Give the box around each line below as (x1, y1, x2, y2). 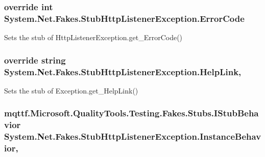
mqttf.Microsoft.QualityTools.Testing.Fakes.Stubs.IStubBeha (4, 107, 259, 119)
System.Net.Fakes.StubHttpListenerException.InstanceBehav (4, 130, 261, 143)
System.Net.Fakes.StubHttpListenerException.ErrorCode (4, 12, 245, 24)
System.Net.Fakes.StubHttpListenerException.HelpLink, (4, 65, 242, 78)
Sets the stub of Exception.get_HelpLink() (4, 85, 138, 96)
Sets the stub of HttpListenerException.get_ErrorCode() (4, 32, 183, 43)
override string (4, 53, 66, 66)
